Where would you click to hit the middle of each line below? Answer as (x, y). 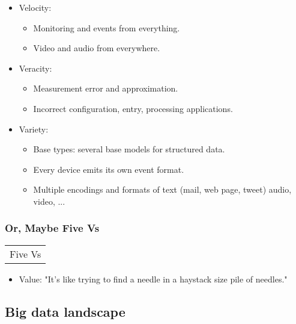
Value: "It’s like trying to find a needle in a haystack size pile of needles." (153, 279)
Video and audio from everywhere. (97, 48)
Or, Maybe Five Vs (52, 228)
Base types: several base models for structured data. (129, 149)
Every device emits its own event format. (109, 169)
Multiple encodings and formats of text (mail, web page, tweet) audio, (162, 189)
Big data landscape (65, 311)
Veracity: (35, 68)
